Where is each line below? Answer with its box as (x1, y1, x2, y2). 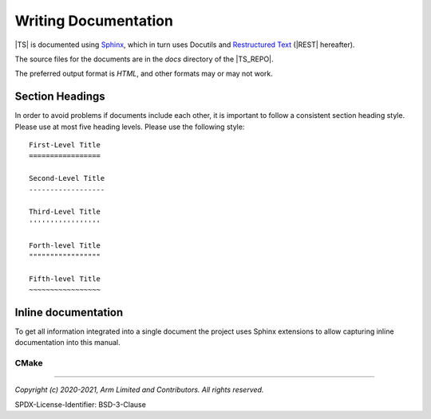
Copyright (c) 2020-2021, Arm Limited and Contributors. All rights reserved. (14, 385, 264, 394)
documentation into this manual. (14, 338, 121, 347)
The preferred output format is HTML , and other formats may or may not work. (14, 69, 273, 79)
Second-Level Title (29, 174, 105, 183)
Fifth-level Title (29, 274, 101, 283)
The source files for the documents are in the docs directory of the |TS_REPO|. (14, 54, 275, 64)
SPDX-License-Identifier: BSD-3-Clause (14, 399, 147, 409)
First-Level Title (29, 140, 101, 150)
